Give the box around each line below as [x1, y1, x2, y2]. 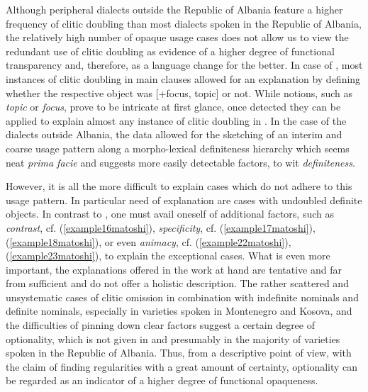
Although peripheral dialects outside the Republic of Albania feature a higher [6, 2, 343, 16]
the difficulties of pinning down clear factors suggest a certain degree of [6, 318, 316, 332]
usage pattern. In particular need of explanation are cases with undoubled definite [6, 192, 362, 207]
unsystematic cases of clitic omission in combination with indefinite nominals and [6, 289, 359, 304]
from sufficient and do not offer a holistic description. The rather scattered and [6, 276, 349, 291]
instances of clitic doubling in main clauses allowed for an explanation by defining [6, 71, 361, 86]
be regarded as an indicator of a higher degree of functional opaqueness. [6, 373, 318, 388]
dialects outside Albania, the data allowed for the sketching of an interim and [6, 127, 342, 142]
